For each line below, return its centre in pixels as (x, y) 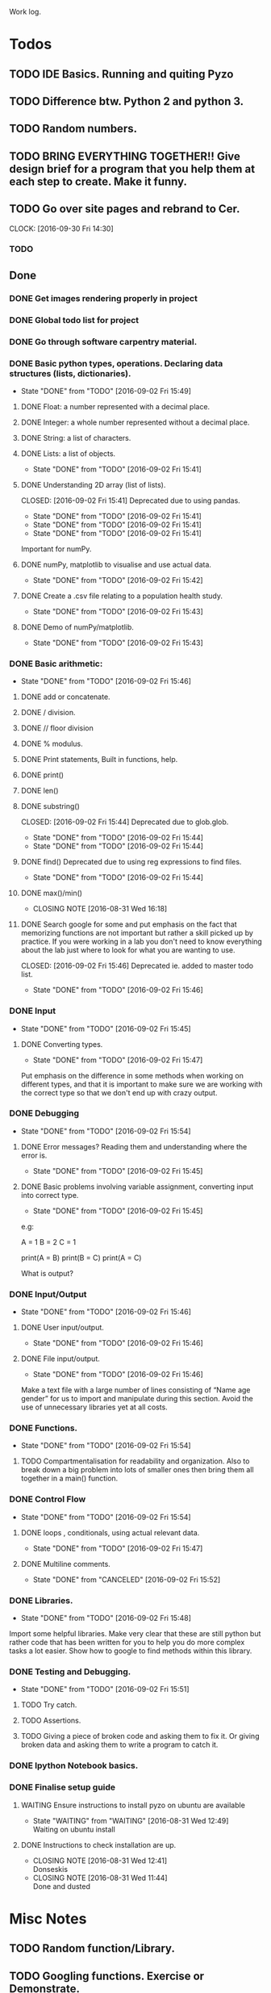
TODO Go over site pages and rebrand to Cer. (125, 209)
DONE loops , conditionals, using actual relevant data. (110, 1532)
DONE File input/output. (60, 1359)
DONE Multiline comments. (66, 1564)
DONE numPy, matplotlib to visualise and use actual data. (116, 564)
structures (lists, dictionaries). (70, 373)
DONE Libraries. (41, 1600)
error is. (34, 1155)
